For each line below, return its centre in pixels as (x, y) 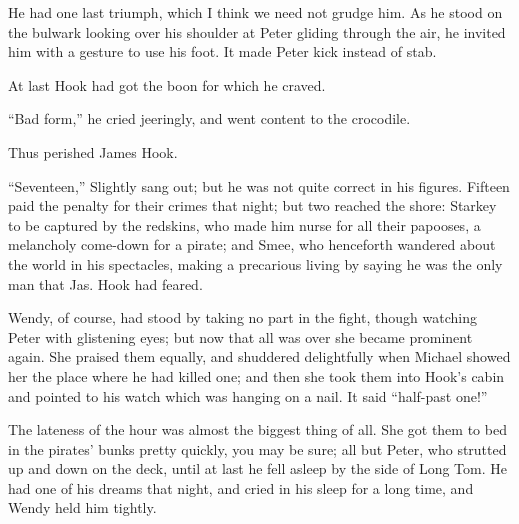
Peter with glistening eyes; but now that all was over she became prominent (240, 336)
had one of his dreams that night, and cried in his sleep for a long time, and (241, 487)
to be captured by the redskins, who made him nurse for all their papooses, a (244, 224)
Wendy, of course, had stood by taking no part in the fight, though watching (242, 317)
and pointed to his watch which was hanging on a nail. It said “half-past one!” (248, 395)
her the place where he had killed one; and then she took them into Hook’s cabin (256, 375)
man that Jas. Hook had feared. (105, 283)
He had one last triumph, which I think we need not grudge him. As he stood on (255, 12)
